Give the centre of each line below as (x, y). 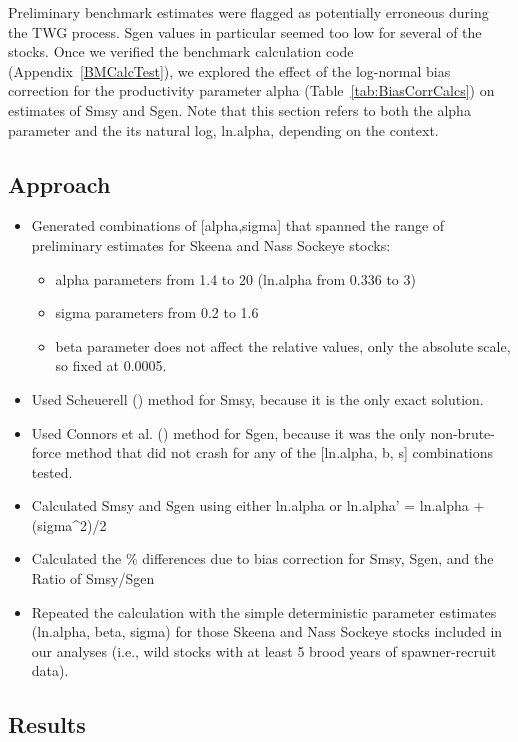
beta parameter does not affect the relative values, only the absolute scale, (283, 345)
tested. (52, 471)
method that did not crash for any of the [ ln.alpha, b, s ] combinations (279, 452)
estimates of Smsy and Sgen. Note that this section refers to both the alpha (239, 109)
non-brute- (462, 432)
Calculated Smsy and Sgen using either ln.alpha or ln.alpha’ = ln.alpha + (258, 505)
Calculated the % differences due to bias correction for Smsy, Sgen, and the (262, 558)
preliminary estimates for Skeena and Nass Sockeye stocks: (211, 244)
